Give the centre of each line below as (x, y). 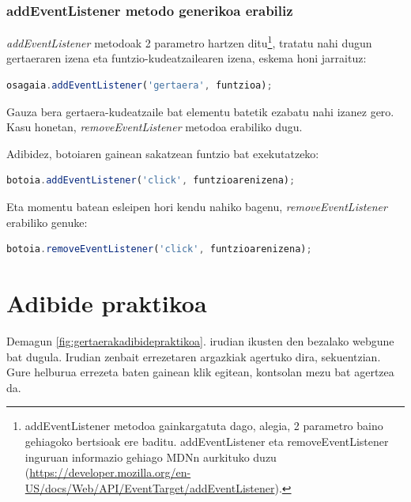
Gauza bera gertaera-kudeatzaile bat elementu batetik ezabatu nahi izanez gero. (200, 111)
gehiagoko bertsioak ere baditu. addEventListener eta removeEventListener (207, 441)
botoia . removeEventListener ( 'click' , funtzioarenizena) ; (159, 249)
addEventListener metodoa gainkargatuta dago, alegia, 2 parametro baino (204, 426)
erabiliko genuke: (47, 222)
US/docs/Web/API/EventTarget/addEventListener (150, 487)
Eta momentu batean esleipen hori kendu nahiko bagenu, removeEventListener (197, 207)
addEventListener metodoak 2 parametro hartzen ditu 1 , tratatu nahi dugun (189, 42)
